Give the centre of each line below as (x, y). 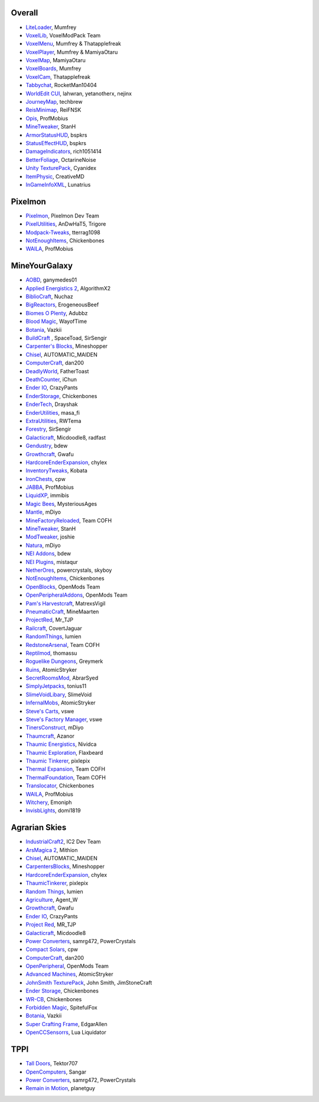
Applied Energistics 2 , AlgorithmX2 (68, 288)
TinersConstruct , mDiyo (55, 728)
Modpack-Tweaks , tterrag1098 (63, 232)
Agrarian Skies (39, 827)
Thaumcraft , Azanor (50, 736)
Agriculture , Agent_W (52, 899)
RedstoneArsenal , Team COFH (63, 645)
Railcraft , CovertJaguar (54, 628)
